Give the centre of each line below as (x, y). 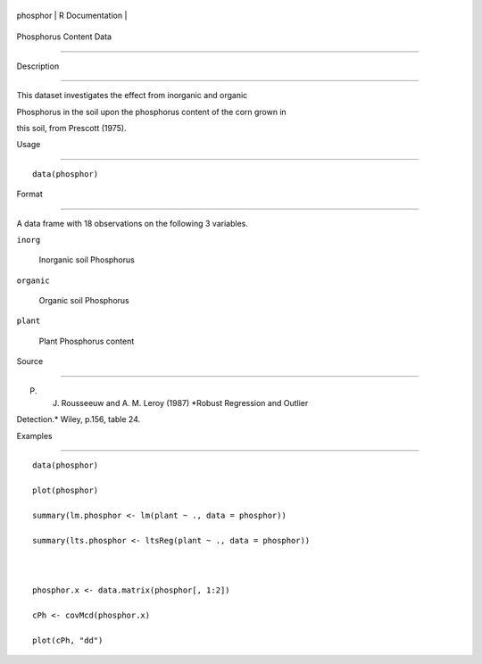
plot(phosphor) (66, 490)
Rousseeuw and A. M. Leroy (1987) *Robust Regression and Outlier (185, 403)
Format (30, 194)
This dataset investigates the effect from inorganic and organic (132, 95)
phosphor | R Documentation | (72, 15)
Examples (34, 436)
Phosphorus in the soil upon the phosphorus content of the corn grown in (152, 112)
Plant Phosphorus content (87, 341)
